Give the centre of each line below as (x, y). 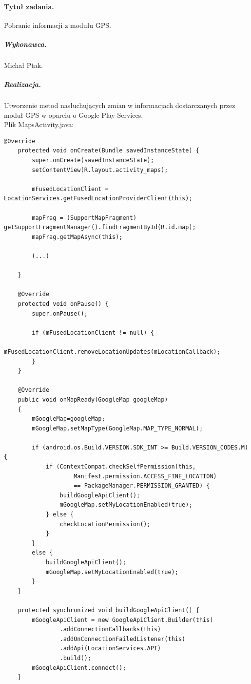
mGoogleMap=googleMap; (68, 419)
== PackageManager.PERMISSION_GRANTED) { (142, 486)
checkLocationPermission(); (105, 524)
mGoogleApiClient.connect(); (79, 668)
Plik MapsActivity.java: (39, 124)
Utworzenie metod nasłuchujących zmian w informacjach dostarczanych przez (120, 105)
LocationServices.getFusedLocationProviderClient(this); (98, 199)
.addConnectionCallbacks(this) (110, 630)
